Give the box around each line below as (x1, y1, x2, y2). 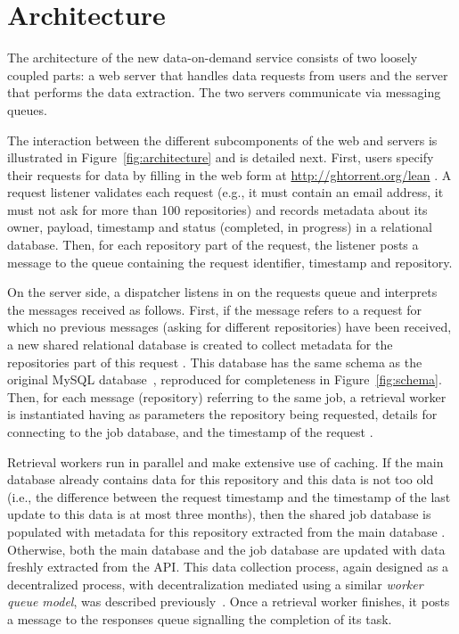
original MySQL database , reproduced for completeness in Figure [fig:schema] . (7, 370, 442, 389)
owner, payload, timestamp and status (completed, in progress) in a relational (7, 218, 432, 236)
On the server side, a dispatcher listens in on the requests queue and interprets (7, 283, 438, 301)
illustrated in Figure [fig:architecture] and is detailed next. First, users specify (7, 148, 434, 167)
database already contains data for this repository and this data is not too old (7, 470, 434, 489)
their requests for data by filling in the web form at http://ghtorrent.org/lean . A (7, 165, 452, 184)
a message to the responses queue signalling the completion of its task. (7, 609, 392, 628)
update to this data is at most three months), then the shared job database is (7, 505, 431, 523)
